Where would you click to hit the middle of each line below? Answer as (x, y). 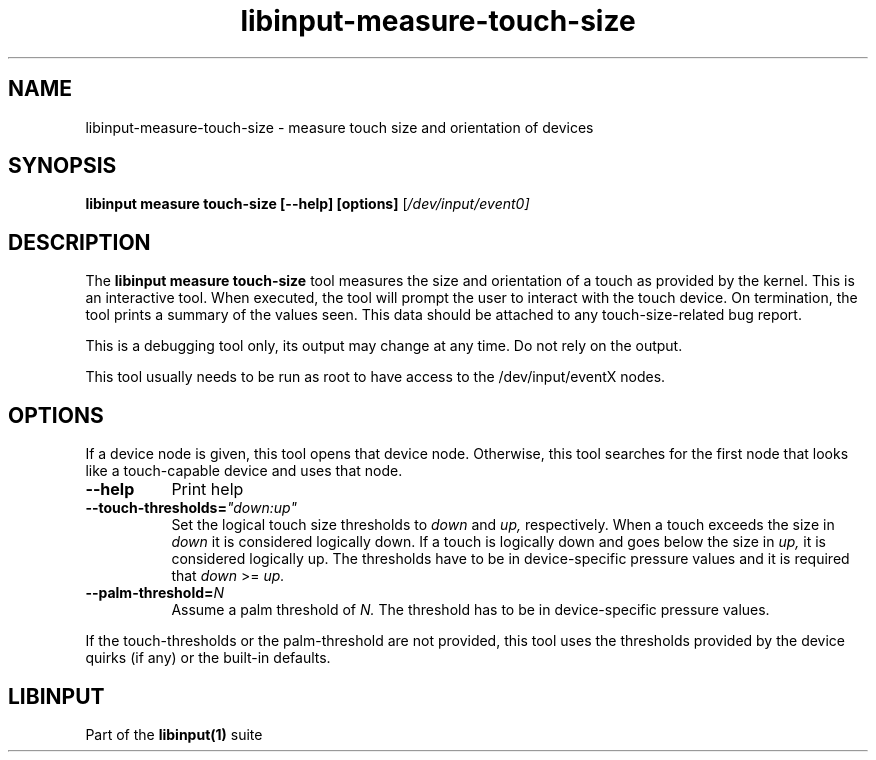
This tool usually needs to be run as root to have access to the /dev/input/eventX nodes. (375, 377)
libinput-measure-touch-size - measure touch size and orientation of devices (339, 127)
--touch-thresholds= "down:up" (191, 508)
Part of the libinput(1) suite (174, 734)
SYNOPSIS (62, 166)
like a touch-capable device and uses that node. (244, 471)
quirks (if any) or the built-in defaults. (208, 658)
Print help (207, 489)
